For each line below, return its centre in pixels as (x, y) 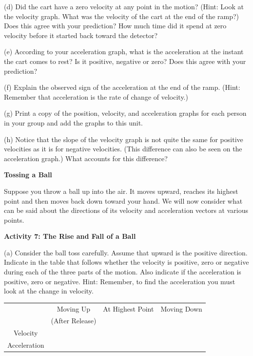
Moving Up (74, 308)
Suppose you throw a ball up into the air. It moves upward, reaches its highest (121, 191)
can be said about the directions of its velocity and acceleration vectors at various (126, 210)
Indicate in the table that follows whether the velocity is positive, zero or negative (126, 262)
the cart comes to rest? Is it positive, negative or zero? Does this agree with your (125, 61)
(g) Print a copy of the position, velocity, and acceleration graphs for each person (125, 113)
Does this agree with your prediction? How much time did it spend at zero (115, 26)
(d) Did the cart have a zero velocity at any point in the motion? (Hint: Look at (124, 6)
